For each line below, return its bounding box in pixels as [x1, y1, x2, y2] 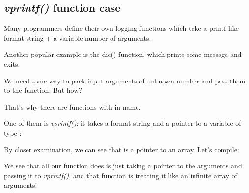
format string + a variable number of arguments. [4, 32, 151, 43]
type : [4, 127, 22, 138]
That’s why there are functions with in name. [4, 101, 141, 111]
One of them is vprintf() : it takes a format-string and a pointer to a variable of [4, 118, 241, 128]
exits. [4, 58, 20, 69]
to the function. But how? [4, 85, 82, 95]
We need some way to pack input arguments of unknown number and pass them [4, 75, 246, 85]
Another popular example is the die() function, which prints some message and [4, 49, 242, 59]
